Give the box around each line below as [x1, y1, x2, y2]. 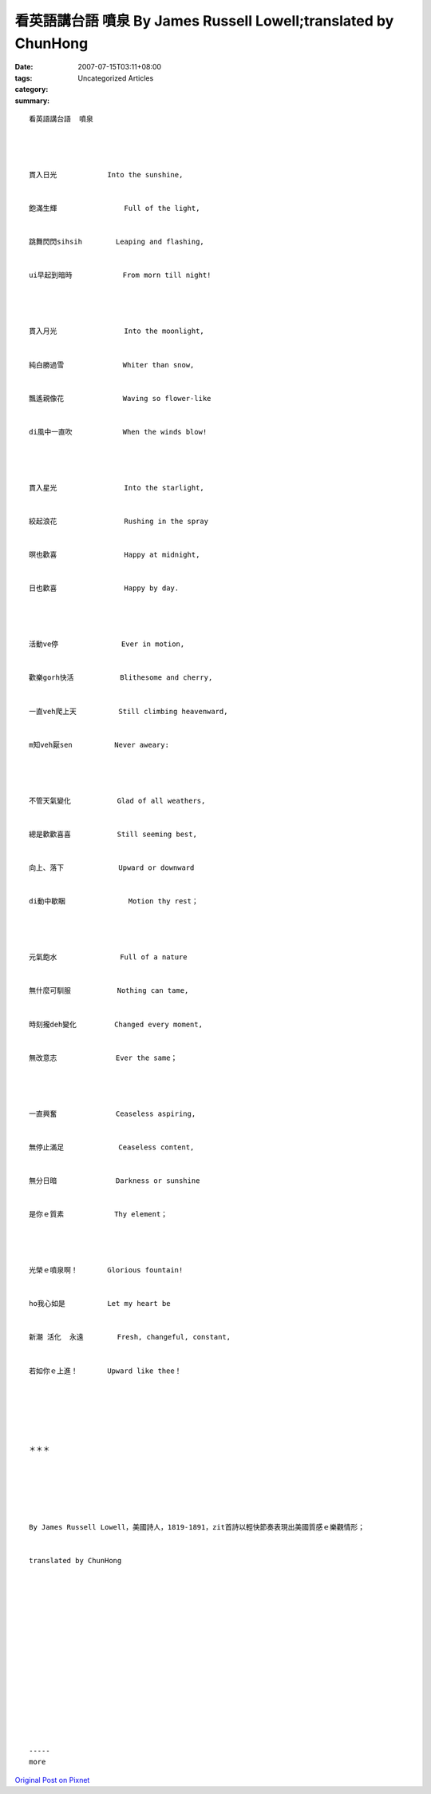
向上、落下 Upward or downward [29, 863, 195, 872]
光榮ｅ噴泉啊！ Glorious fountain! [29, 1266, 184, 1275]
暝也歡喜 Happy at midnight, [29, 550, 200, 559]
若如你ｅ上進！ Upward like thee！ [29, 1366, 182, 1375]
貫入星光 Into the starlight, [29, 483, 205, 492]
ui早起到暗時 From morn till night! [29, 271, 212, 280]
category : [14, 85, 49, 94]
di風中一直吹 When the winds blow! [29, 427, 208, 436]
